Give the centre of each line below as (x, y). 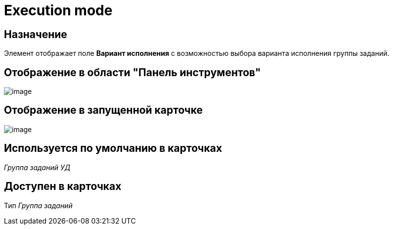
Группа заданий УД (37, 167)
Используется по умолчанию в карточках (113, 148)
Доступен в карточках (63, 186)
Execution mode (58, 10)
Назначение (36, 34)
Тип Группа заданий (38, 205)
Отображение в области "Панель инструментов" (132, 72)
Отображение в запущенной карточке (104, 110)
